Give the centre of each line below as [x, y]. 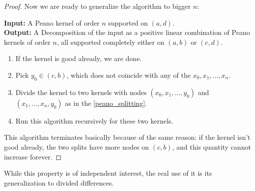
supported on [128, 22]
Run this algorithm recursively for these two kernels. [94, 120]
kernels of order [27, 42]
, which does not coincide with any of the [129, 75]
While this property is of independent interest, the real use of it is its [108, 173]
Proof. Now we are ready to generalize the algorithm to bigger [98, 6]
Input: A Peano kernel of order [52, 22]
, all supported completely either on [111, 42]
